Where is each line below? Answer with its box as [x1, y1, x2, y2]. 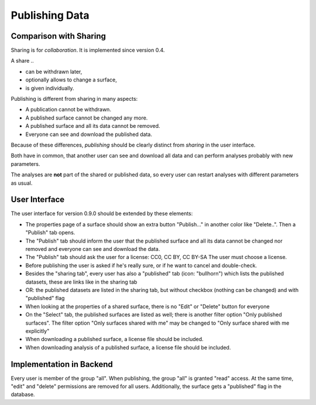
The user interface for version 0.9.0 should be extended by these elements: [11, 210, 193, 217]
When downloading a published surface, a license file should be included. [25, 336, 204, 343]
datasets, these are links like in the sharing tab [25, 278, 138, 285]
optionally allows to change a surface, [25, 76, 117, 83]
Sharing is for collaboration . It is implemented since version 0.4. [11, 47, 165, 54]
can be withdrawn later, [25, 68, 83, 75]
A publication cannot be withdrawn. [25, 106, 111, 113]
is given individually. [25, 84, 74, 91]
